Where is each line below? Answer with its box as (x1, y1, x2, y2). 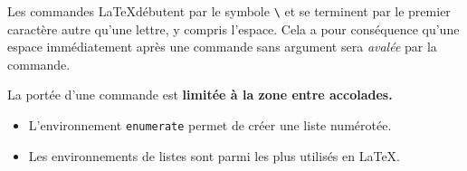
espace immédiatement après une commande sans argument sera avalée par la (7, 37, 437, 56)
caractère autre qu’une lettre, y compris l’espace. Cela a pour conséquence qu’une (7, 19, 460, 38)
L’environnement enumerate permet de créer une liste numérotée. (28, 116, 392, 135)
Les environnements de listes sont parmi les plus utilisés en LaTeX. (28, 146, 401, 165)
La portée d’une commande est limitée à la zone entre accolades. (7, 85, 393, 104)
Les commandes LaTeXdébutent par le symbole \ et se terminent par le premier (7, 2, 451, 20)
